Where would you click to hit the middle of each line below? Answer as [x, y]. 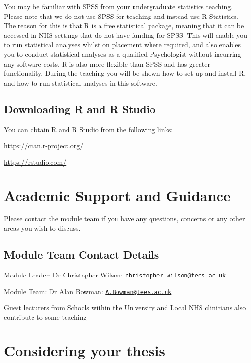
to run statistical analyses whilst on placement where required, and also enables [122, 44]
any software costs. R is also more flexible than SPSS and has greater [107, 63]
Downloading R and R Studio [80, 109]
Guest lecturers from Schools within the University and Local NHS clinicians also [125, 307]
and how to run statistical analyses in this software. [81, 82]
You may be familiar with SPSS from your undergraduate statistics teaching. [118, 6]
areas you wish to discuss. [42, 228]
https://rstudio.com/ [35, 162]
